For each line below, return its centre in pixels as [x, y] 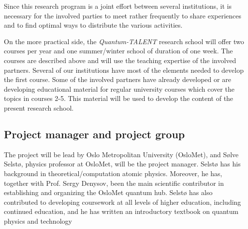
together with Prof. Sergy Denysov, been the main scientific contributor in [114, 183]
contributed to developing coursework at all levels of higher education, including [123, 202]
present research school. [39, 107]
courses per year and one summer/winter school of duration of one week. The [118, 51]
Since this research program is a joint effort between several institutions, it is [118, 6]
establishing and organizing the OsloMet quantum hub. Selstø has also [108, 192]
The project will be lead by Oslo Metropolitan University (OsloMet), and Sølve [121, 154]
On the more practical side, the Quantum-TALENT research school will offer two [124, 41]
